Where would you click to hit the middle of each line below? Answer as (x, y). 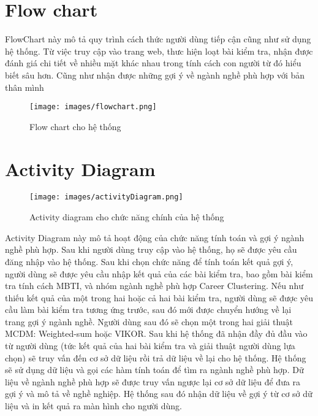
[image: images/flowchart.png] (93, 107)
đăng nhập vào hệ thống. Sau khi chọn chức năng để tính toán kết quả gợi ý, (149, 261)
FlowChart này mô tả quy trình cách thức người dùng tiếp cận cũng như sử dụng (158, 39)
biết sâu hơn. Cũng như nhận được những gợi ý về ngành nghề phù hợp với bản (155, 75)
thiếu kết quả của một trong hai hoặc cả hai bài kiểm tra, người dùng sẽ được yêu (159, 297)
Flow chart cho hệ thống (75, 126)
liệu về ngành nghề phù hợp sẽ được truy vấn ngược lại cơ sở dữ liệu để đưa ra (153, 381)
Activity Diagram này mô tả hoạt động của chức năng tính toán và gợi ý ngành (155, 237)
